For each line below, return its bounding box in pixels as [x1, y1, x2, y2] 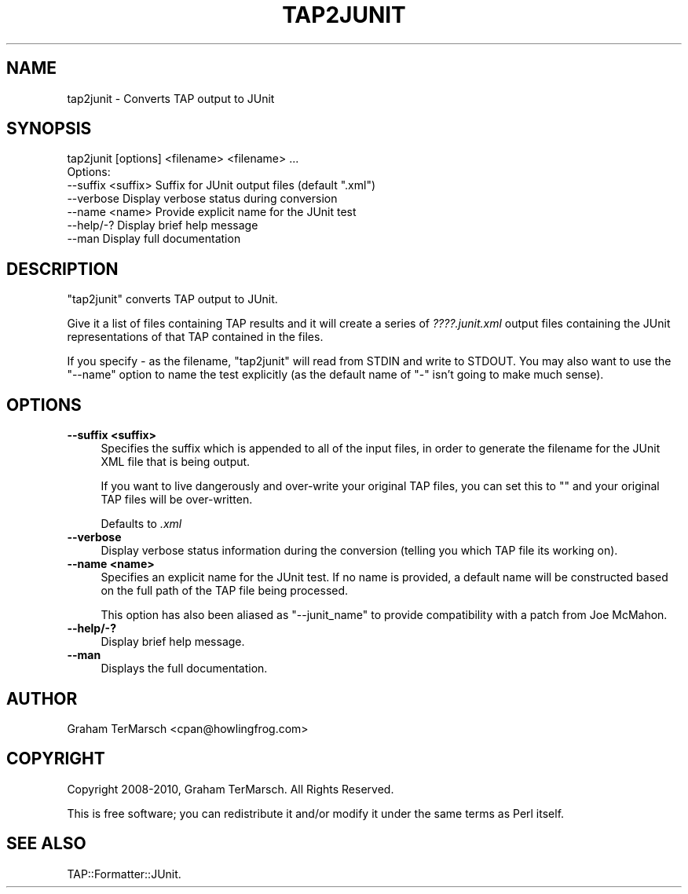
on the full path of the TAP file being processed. [101, 584, 349, 598]
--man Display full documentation [67, 232, 241, 246]
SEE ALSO [6, 834, 86, 854]
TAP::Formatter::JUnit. [67, 867, 181, 881]
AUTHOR [6, 688, 78, 709]
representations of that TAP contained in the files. [67, 330, 324, 344]
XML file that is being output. [101, 455, 251, 469]
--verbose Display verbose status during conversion [67, 192, 338, 206]
